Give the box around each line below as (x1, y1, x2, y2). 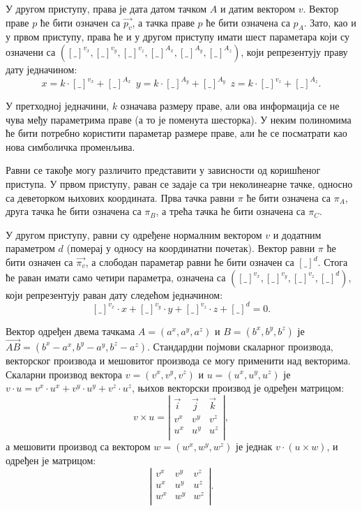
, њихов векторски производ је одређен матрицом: (132, 380, 345, 395)
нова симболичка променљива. (6, 139, 135, 154)
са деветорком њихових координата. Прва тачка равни (6, 190, 235, 205)
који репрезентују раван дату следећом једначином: (6, 287, 223, 302)
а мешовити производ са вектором (6, 439, 151, 454)
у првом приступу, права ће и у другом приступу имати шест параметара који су (6, 29, 349, 44)
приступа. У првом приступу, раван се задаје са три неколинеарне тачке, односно (6, 177, 353, 191)
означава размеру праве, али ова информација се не (120, 98, 340, 113)
